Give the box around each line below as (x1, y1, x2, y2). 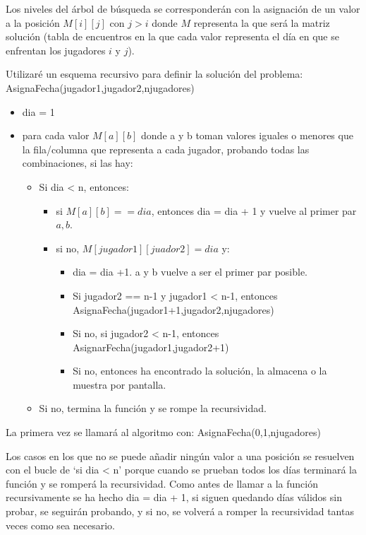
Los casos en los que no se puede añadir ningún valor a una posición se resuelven (6, 448, 355, 463)
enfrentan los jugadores (6, 42, 106, 57)
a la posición (6, 15, 60, 30)
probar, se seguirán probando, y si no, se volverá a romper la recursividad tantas (6, 504, 354, 519)
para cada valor (22, 128, 90, 143)
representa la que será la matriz (193, 15, 330, 30)
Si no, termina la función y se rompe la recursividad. (39, 401, 267, 416)
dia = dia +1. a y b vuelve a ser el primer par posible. (73, 264, 307, 279)
